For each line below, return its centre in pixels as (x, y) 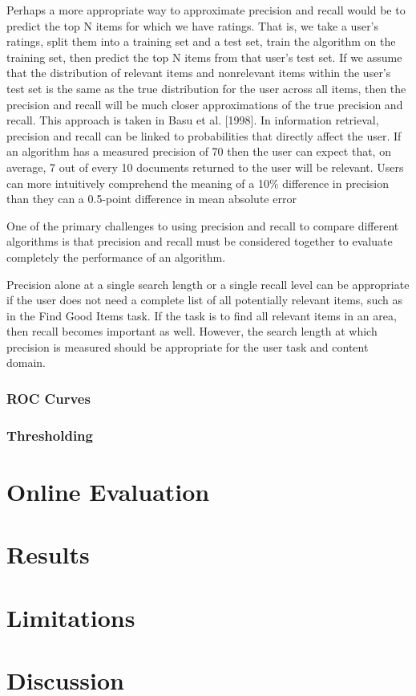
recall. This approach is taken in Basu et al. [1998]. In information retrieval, (193, 120)
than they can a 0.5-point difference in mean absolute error (151, 199)
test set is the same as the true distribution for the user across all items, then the (206, 88)
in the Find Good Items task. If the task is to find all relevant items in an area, (202, 315)
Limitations (71, 617)
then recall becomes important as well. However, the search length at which (192, 331)
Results (48, 554)
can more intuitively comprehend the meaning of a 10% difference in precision (198, 183)
